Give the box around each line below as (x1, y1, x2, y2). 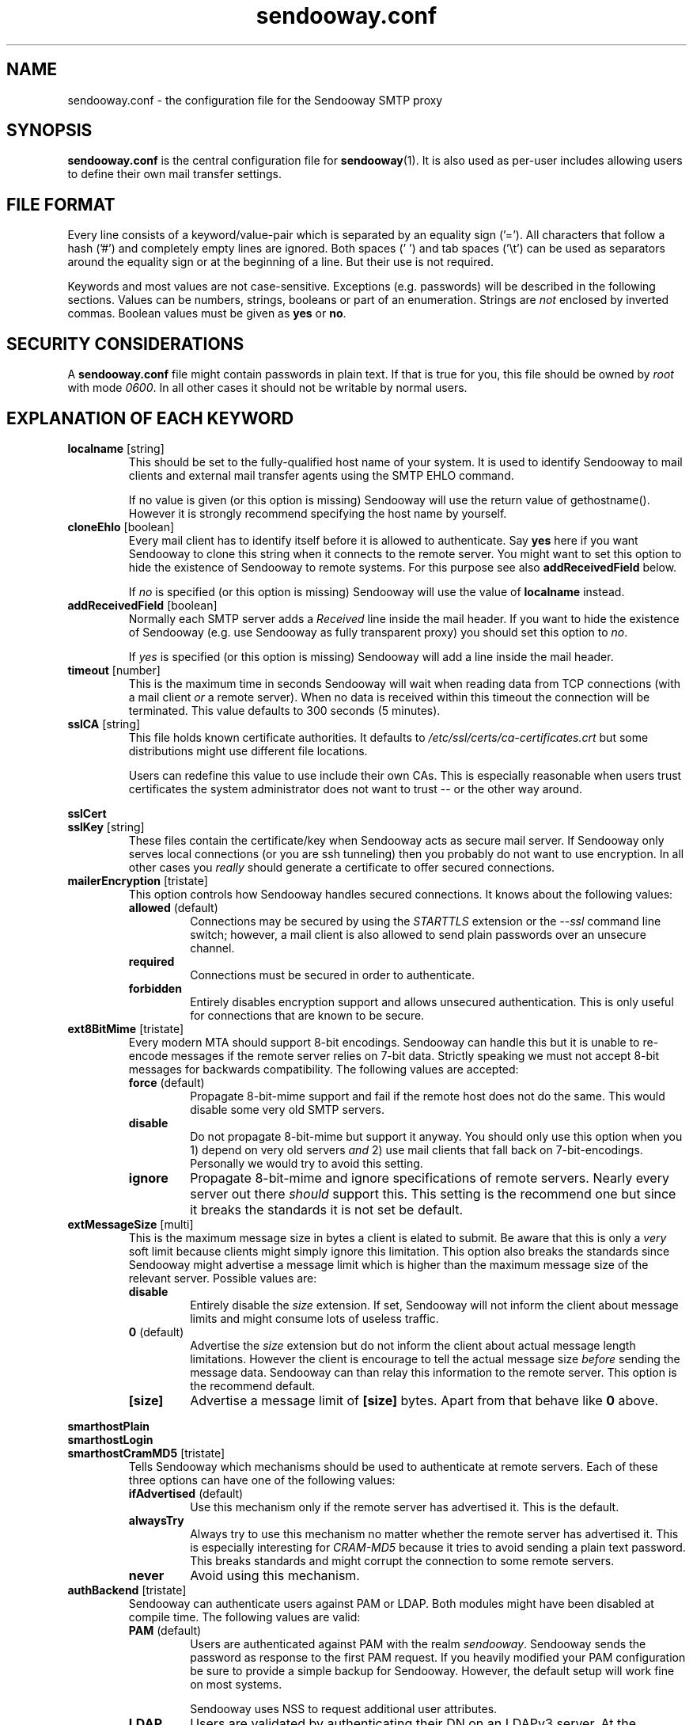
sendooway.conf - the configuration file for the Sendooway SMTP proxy (67, 93, 443, 107)
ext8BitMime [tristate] (67, 1021, 184, 1035)
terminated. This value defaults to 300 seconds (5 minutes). (128, 703, 441, 717)
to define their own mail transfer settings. (67, 167, 282, 181)
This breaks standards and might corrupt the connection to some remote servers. (190, 1553, 615, 1567)
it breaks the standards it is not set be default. (190, 1201, 464, 1218)
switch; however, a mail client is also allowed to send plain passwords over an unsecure (190, 927, 646, 941)
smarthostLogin (67, 1432, 153, 1446)
